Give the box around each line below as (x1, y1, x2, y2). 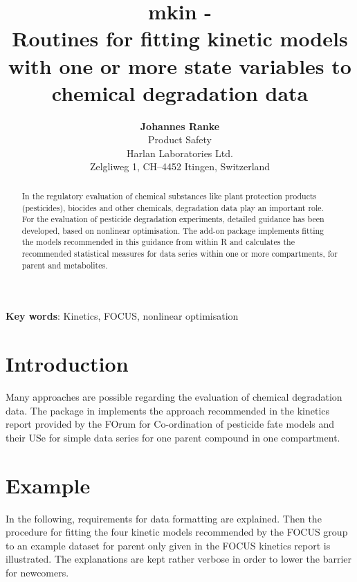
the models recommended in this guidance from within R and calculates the (21, 236, 295, 248)
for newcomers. (6, 565, 69, 580)
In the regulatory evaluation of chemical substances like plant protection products (21, 190, 317, 201)
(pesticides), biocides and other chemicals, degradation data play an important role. (21, 201, 324, 213)
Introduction (6, 349, 129, 378)
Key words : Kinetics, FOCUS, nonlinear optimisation (6, 309, 239, 323)
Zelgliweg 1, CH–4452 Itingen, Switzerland (89, 159, 271, 174)
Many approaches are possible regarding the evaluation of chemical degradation (6, 390, 342, 404)
